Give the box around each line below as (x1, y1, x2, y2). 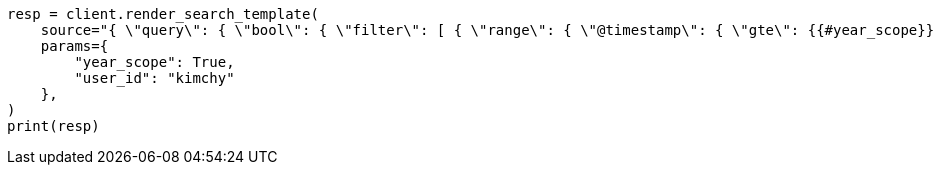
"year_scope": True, (74, 54, 235, 70)
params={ (40, 38, 109, 54)
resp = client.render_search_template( (7, 6, 319, 22)
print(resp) (7, 118, 100, 134)
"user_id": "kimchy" (74, 70, 235, 86)
